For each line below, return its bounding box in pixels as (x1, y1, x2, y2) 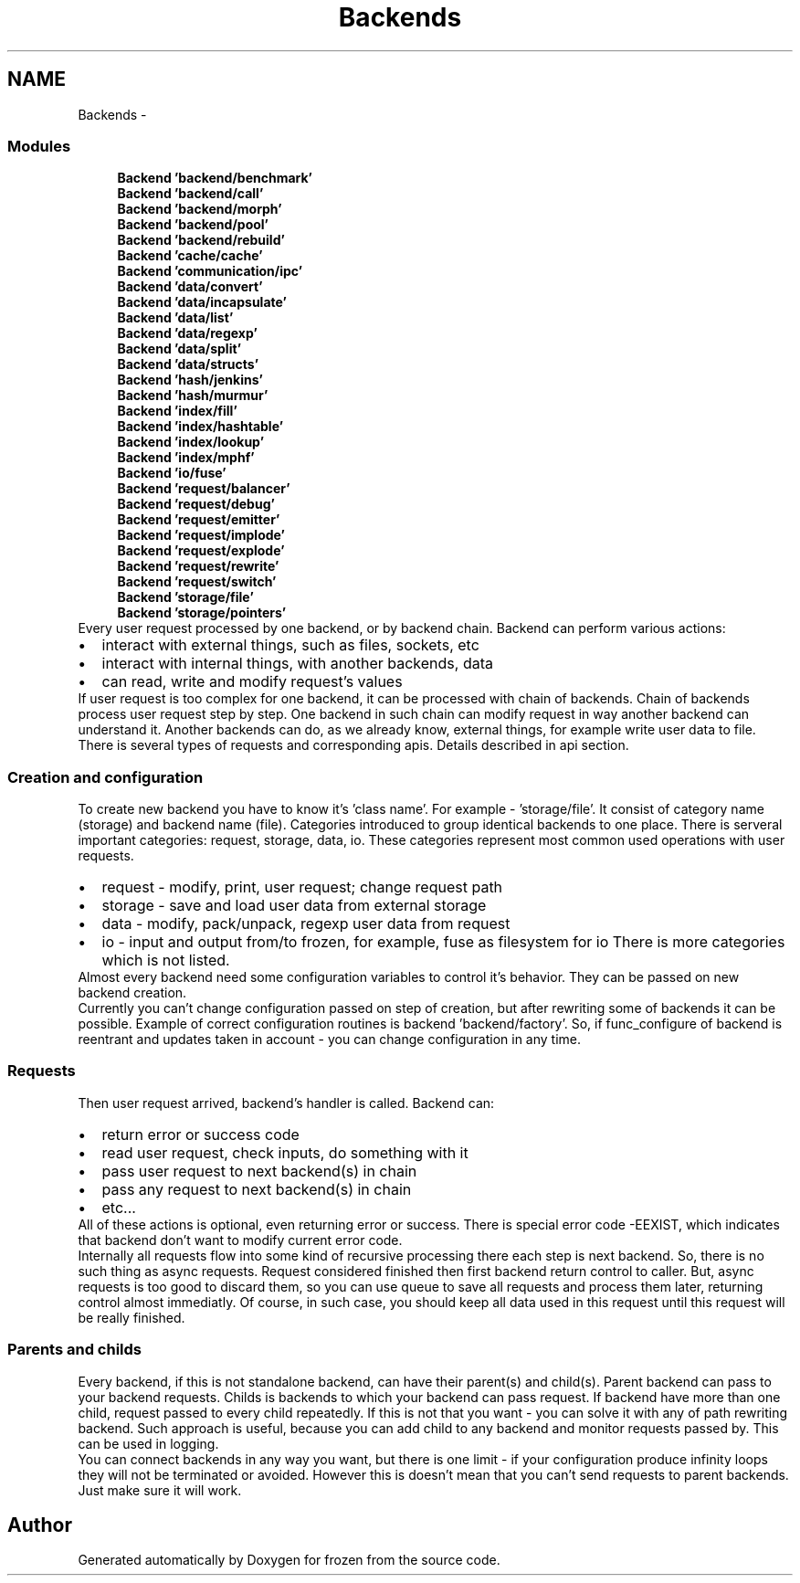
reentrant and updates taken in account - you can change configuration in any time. (78, 1031, 582, 1048)
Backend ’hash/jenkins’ (117, 372, 263, 388)
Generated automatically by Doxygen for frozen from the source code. (78, 1552, 500, 1568)
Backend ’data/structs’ (117, 356, 259, 373)
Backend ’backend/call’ (117, 185, 264, 202)
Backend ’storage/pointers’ (117, 605, 287, 621)
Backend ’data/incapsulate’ (117, 294, 287, 311)
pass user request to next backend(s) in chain (101, 1161, 417, 1180)
